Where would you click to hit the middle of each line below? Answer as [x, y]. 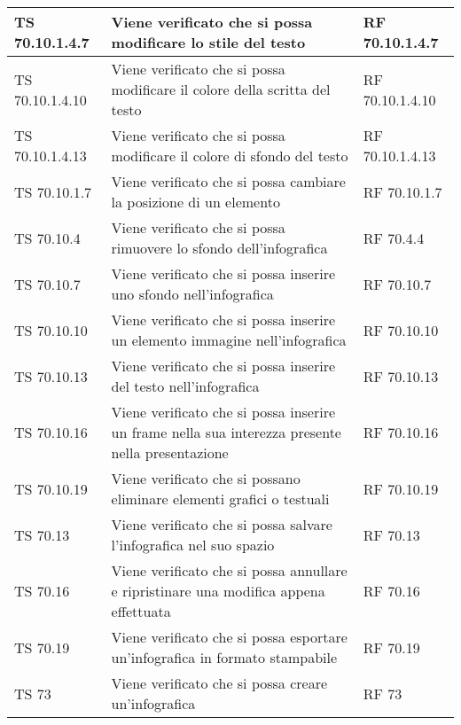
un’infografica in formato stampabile [224, 657]
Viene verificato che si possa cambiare [228, 181]
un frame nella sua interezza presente [226, 432]
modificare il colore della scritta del [221, 89]
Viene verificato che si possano [206, 478]
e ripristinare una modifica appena [218, 591]
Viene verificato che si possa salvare [222, 524]
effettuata [141, 611]
